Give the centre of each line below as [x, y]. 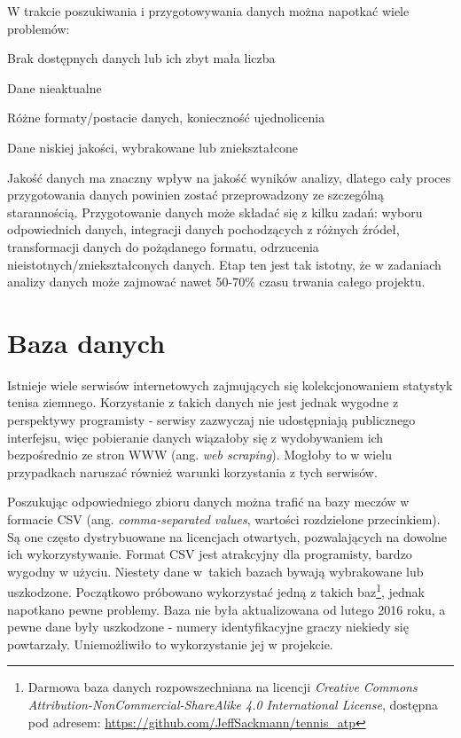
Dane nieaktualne [55, 87]
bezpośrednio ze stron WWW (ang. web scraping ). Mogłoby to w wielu [199, 455]
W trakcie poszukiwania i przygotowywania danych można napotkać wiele [208, 11]
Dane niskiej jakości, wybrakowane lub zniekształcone [152, 147]
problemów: [39, 28]
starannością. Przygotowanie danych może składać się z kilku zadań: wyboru [215, 212]
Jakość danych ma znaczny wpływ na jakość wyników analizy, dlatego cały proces [229, 177]
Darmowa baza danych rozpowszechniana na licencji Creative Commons [223, 687]
